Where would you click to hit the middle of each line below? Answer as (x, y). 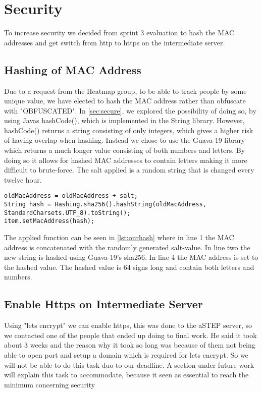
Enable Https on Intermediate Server (103, 304)
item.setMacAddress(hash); (49, 221)
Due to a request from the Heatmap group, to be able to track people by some (125, 91)
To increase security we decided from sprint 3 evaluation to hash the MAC (119, 33)
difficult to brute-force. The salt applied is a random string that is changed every (129, 170)
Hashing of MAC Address (73, 69)
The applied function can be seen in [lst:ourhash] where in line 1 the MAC (119, 237)
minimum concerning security (50, 384)
